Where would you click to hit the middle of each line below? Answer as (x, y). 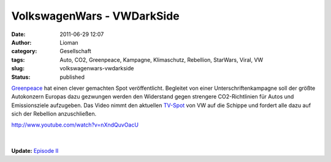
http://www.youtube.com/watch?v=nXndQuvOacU (75, 125)
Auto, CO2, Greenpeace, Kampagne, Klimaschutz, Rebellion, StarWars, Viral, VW (162, 60)
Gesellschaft (75, 51)
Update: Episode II (35, 150)
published (72, 77)
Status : (21, 77)
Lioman (69, 42)
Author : (21, 42)
